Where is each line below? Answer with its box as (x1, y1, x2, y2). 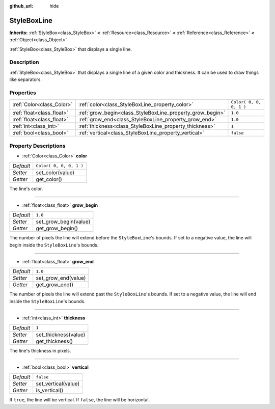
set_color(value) (36, 169, 75, 176)
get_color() (36, 176, 62, 183)
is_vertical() (36, 387, 64, 394)
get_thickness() (36, 338, 73, 345)
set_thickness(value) (36, 331, 86, 338)
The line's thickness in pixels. (9, 347, 71, 353)
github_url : (9, 3, 33, 9)
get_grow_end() (36, 281, 74, 288)
